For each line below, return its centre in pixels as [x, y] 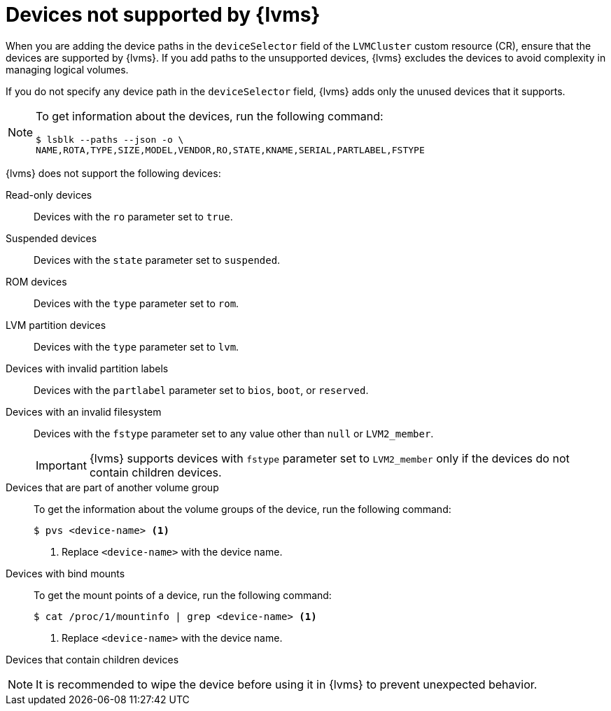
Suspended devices [51, 238]
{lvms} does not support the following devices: [113, 173]
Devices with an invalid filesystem [84, 411]
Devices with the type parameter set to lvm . [136, 346]
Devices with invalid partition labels [87, 368]
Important [61, 465]
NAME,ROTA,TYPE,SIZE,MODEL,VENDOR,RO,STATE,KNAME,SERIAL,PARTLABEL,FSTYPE [230, 150]
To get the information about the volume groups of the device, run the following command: [243, 509]
